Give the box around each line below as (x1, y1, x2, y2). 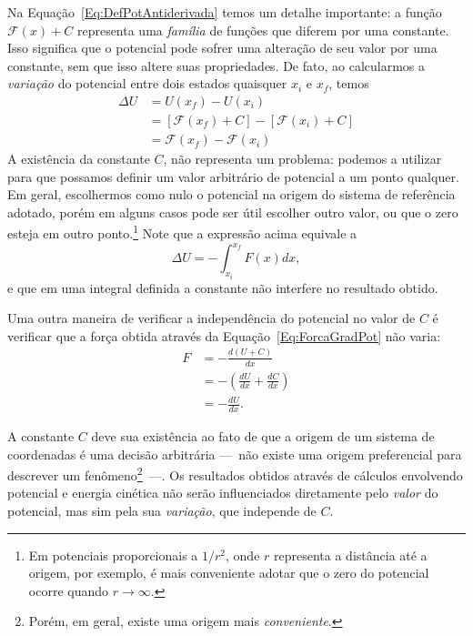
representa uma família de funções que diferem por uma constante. (76, 20, 449, 39)
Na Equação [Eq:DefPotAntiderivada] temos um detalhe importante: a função (7, 3, 442, 21)
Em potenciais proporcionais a (28, 545, 198, 564)
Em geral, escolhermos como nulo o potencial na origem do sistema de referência (7, 185, 456, 204)
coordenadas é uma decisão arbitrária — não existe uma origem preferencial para (7, 444, 462, 463)
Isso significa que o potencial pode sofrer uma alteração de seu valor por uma (7, 38, 438, 57)
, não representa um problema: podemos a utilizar (163, 149, 442, 168)
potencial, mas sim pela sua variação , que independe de (7, 501, 317, 520)
